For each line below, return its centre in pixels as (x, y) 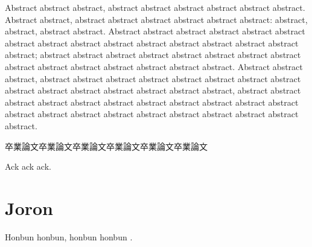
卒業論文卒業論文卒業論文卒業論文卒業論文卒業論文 (106, 146)
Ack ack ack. (28, 166)
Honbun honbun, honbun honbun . (69, 236)
